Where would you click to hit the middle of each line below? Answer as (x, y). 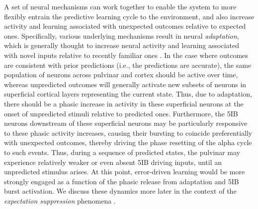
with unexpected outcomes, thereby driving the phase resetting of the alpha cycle (128, 142)
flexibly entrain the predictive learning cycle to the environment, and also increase (129, 16)
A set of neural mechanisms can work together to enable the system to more (120, 6)
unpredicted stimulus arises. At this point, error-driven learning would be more (125, 172)
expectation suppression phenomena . (60, 200)
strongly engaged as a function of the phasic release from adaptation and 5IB (122, 181)
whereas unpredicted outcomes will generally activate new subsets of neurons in (125, 84)
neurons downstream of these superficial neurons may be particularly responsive (126, 123)
